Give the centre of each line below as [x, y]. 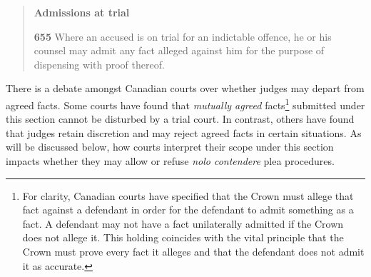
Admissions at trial [82, 12]
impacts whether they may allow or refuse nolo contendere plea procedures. [170, 161]
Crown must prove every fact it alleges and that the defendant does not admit [193, 251]
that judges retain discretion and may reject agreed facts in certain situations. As [184, 132]
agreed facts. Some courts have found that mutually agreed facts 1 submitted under [185, 104]
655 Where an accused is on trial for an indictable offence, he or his [183, 36]
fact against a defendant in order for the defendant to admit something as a [188, 210]
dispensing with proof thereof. [99, 64]
